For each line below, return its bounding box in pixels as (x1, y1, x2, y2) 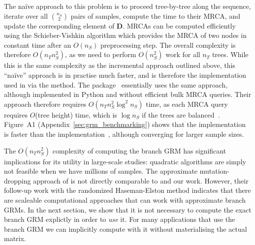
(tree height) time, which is (35, 109, 117, 120)
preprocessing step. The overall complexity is (100, 39, 236, 50)
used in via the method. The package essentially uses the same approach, (4, 79, 228, 90)
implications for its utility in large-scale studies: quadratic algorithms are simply (4, 156, 246, 166)
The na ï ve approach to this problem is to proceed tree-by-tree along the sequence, (4, 1, 251, 11)
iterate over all (4, 10, 48, 21)
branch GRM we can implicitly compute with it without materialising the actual (4, 223, 247, 234)
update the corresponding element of (4, 20, 115, 31)
